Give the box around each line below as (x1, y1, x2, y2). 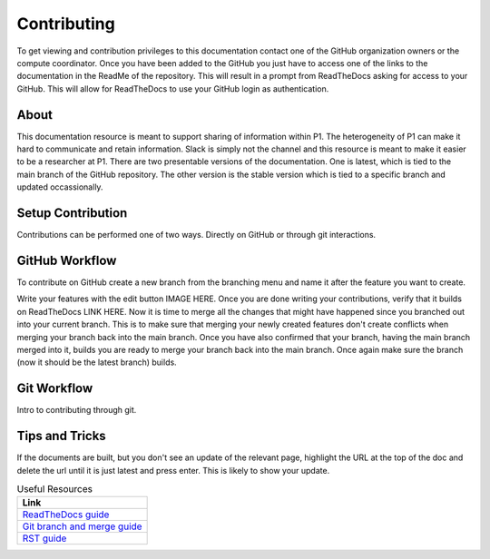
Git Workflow (16, 381, 93, 397)
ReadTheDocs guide (22, 508, 110, 521)
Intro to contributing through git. (16, 405, 137, 416)
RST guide (22, 532, 67, 544)
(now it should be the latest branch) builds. (16, 357, 177, 368)
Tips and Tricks (16, 428, 106, 444)
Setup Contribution (16, 205, 128, 221)
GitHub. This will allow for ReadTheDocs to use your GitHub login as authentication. (16, 83, 329, 94)
